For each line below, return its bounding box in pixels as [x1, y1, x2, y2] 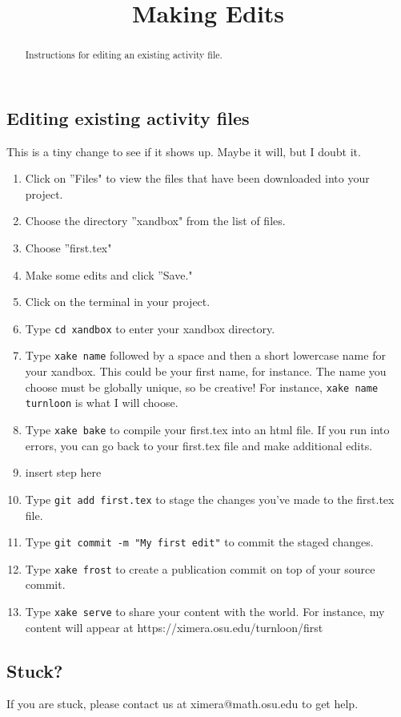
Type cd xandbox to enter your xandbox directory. [25, 320, 275, 336]
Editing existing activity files [6, 105, 250, 130]
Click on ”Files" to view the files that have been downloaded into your [25, 170, 370, 187]
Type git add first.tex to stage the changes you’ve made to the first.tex [25, 490, 395, 507]
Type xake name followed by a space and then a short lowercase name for [25, 347, 386, 364]
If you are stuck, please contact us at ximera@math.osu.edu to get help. [6, 695, 359, 712]
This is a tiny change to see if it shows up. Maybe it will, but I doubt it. [6, 143, 361, 159]
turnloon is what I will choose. [25, 394, 178, 411]
